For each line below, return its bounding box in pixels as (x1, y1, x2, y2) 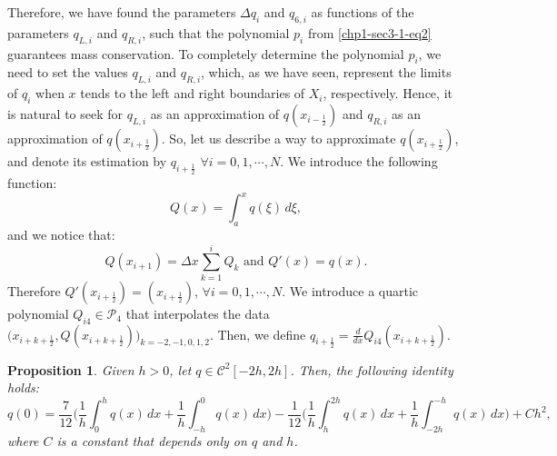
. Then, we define (209, 324, 306, 343)
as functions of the (311, 3, 414, 21)
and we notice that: (7, 225, 115, 244)
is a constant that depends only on (56, 431, 247, 451)
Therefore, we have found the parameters (7, 3, 236, 21)
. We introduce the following (280, 151, 438, 170)
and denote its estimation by (7, 151, 167, 170)
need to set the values (7, 63, 128, 82)
